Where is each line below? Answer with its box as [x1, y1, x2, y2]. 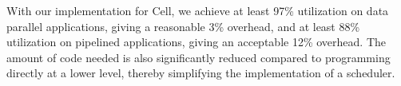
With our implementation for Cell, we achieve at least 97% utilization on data [6, 2, 389, 18]
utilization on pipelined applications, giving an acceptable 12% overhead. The [6, 33, 386, 50]
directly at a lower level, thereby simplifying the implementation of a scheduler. [6, 64, 395, 81]
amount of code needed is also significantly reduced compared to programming [6, 49, 391, 65]
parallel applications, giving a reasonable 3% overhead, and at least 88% [6, 18, 360, 34]
